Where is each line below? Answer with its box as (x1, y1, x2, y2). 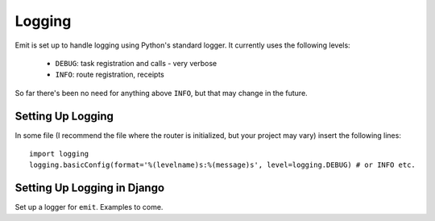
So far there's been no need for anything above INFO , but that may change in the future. (14, 88, 308, 98)
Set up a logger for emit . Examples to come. (14, 202, 164, 212)
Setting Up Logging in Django (14, 181, 165, 195)
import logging (29, 149, 89, 159)
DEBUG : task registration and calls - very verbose (55, 58, 217, 68)
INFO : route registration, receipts (55, 69, 164, 80)
